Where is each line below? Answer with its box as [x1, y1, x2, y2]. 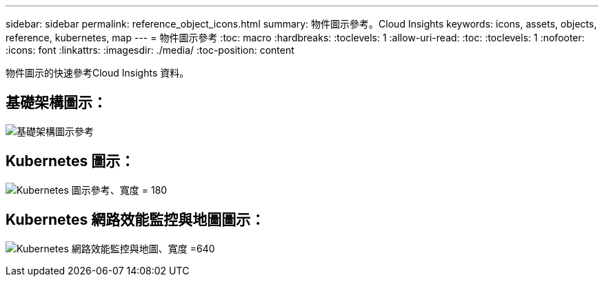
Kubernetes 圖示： [6, 152, 135, 170]
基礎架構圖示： [6, 94, 107, 112]
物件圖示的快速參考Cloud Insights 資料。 [6, 67, 190, 79]
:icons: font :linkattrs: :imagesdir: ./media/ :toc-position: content [6, 44, 294, 56]
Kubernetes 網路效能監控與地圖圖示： [6, 211, 265, 229]
